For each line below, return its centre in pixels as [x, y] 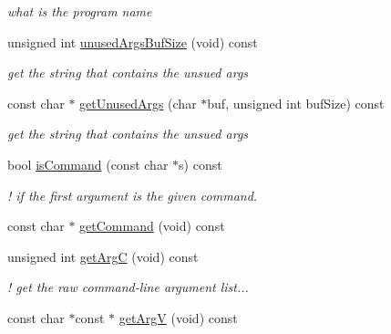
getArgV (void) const [178, 317]
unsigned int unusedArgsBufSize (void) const [133, 42]
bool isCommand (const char [88, 164]
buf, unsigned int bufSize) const [296, 103]
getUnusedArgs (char [138, 103]
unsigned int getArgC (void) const [103, 256]
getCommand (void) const [152, 226]
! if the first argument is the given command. [133, 195]
